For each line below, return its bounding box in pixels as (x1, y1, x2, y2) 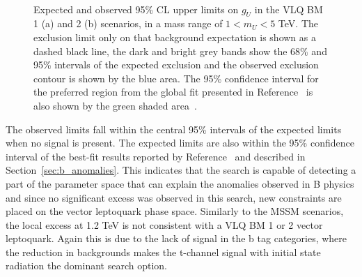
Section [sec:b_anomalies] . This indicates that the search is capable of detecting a (6, 163, 356, 177)
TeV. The (278, 16, 319, 31)
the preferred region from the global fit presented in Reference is (33, 84, 313, 99)
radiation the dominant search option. (6, 258, 167, 273)
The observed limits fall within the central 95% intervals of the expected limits (6, 121, 342, 136)
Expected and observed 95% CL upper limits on (33, 1, 239, 16)
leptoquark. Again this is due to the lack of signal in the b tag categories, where (6, 231, 347, 246)
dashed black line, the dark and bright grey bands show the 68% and (33, 43, 327, 58)
